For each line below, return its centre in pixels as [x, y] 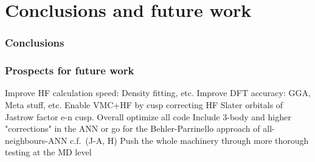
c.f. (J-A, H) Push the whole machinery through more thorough [189, 140]
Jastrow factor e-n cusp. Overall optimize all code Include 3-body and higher [148, 116]
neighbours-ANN [36, 140]
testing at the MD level [48, 152]
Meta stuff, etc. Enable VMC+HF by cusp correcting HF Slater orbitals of [144, 105]
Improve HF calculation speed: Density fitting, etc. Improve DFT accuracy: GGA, [158, 93]
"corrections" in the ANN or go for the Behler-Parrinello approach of [133, 128]
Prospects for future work [70, 70]
